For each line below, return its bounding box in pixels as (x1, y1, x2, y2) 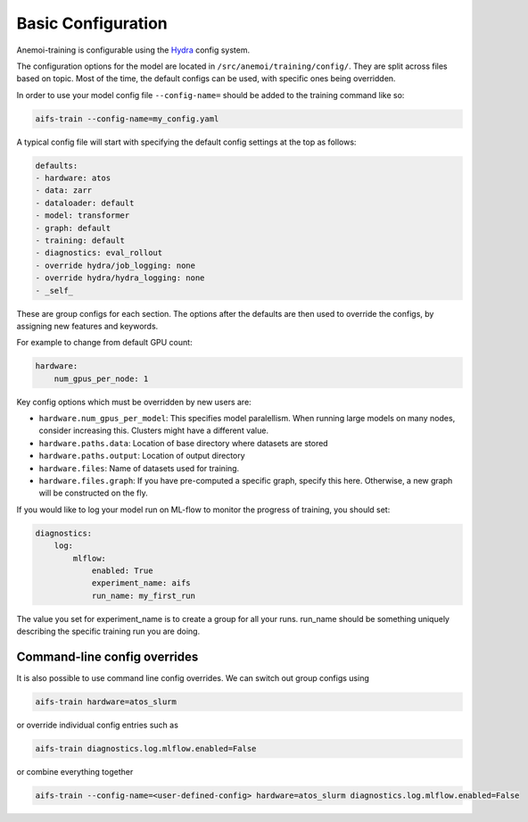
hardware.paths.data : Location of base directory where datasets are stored (38, 437, 329, 448)
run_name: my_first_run (91, 590, 196, 601)
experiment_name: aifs (91, 578, 191, 588)
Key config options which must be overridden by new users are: (16, 396, 252, 407)
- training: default (35, 236, 125, 245)
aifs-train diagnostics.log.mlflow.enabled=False (35, 743, 257, 753)
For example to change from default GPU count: (16, 337, 193, 348)
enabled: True (91, 565, 153, 576)
